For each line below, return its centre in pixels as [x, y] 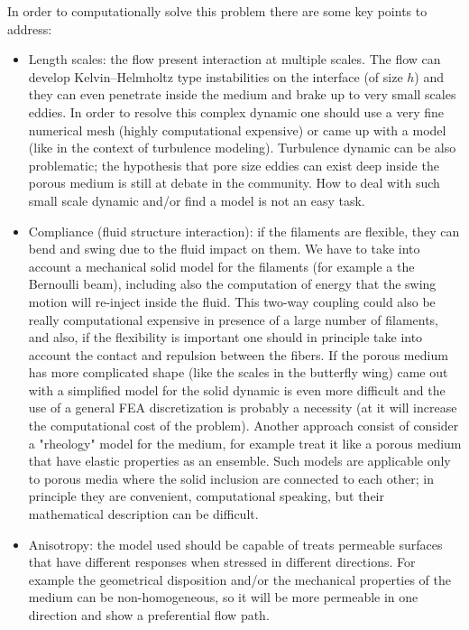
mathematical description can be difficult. [143, 514]
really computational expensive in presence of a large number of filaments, [234, 319]
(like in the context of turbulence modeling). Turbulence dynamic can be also [242, 148]
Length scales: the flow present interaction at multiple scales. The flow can [234, 59]
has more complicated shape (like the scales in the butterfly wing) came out [238, 372]
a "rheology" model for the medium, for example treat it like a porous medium [245, 443]
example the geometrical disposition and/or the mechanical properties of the [240, 579]
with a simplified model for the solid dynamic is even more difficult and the [237, 389]
